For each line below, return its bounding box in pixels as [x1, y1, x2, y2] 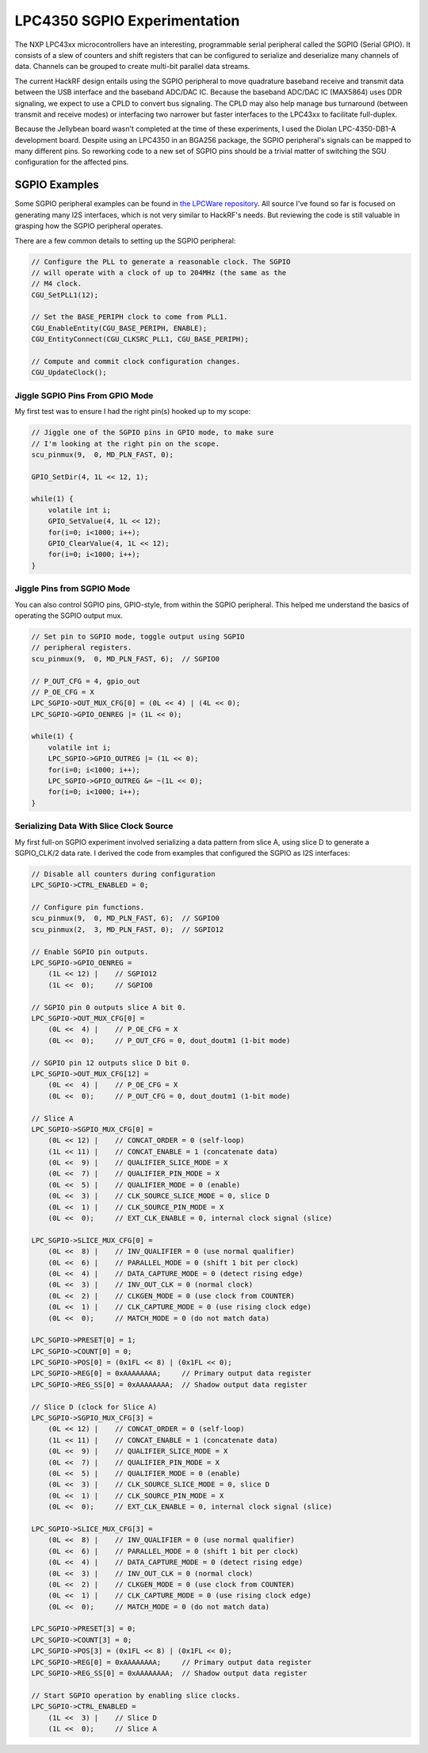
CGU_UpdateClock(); [31, 368, 107, 377]
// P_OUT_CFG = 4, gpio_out [31, 677, 140, 685]
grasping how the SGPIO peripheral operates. [14, 221, 163, 231]
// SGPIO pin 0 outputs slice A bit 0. [31, 1003, 186, 1011]
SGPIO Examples [14, 178, 99, 192]
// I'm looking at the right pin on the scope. [31, 439, 220, 448]
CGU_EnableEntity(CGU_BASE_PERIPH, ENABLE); [31, 324, 208, 332]
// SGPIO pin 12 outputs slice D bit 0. [31, 1058, 190, 1067]
